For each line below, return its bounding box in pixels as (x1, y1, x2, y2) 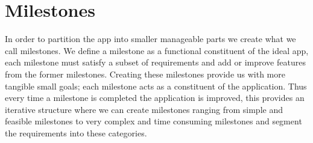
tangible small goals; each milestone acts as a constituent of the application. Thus (5, 79, 307, 92)
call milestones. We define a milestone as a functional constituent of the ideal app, (5, 44, 309, 56)
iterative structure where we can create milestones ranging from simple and (5, 103, 283, 115)
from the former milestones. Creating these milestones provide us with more (5, 67, 285, 80)
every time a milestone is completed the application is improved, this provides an (5, 91, 305, 104)
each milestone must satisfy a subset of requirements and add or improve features (5, 56, 306, 68)
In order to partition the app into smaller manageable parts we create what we (5, 32, 296, 45)
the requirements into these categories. (5, 126, 147, 139)
